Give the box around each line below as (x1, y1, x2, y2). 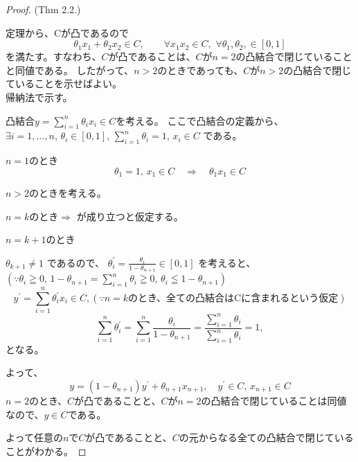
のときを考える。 (29, 186, 107, 200)
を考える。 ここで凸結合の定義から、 (116, 113, 284, 127)
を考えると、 (198, 255, 256, 269)
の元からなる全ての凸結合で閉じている (179, 430, 354, 445)
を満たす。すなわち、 (6, 49, 102, 64)
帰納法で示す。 (6, 89, 73, 104)
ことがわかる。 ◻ (6, 443, 87, 458)
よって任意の (6, 430, 63, 445)
